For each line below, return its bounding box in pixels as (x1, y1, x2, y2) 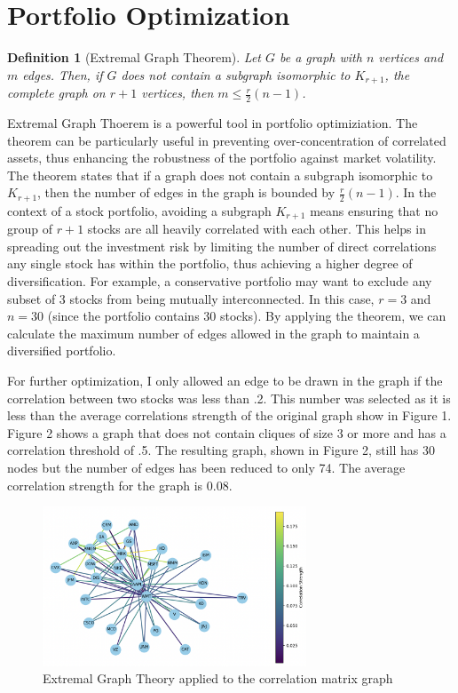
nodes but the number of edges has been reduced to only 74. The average (7, 458, 406, 476)
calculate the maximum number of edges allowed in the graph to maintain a (7, 323, 420, 342)
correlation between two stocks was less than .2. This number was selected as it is (7, 388, 451, 407)
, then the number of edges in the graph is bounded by (37, 183, 336, 202)
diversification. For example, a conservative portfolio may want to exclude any (7, 272, 432, 291)
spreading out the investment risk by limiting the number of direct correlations (7, 236, 437, 255)
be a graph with (280, 48, 362, 67)
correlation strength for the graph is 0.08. (7, 475, 233, 494)
